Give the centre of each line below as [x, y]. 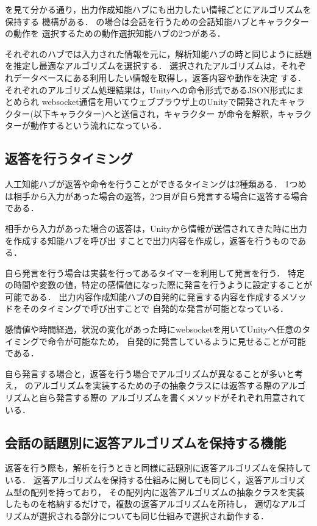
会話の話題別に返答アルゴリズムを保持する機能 [146, 442]
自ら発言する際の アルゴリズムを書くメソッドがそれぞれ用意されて [172, 398]
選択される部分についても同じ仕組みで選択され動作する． [154, 515]
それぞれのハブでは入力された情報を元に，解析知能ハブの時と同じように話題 [158, 53]
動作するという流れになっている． [98, 125]
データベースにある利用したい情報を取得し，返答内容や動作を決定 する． [159, 77]
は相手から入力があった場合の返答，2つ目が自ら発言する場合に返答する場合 [156, 196]
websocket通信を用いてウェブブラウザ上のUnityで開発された [160, 102]
